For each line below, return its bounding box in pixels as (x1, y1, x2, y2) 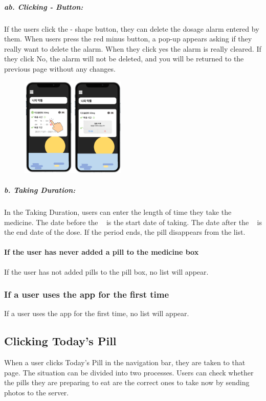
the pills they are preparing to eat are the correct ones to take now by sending (4, 377, 250, 388)
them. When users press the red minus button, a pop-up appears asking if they (4, 33, 252, 44)
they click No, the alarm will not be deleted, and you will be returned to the (4, 53, 244, 64)
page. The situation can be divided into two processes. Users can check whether (4, 367, 254, 377)
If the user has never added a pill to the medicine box (4, 247, 199, 257)
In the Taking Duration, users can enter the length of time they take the (4, 207, 232, 217)
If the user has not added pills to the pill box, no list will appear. (4, 266, 209, 277)
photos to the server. (4, 387, 69, 398)
